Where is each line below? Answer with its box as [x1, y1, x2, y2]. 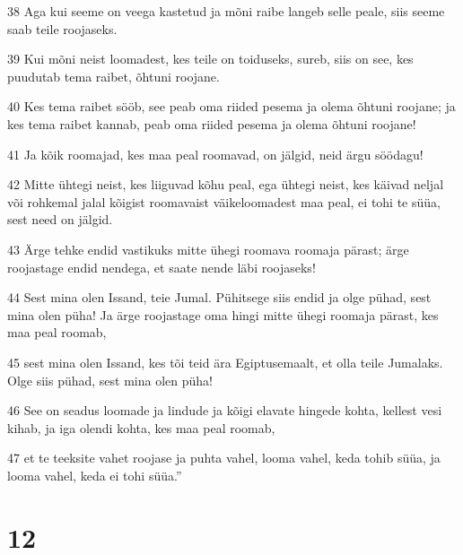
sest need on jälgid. [7, 210, 113, 229]
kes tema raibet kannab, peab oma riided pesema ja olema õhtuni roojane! [7, 114, 416, 133]
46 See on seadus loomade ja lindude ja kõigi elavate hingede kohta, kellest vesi [7, 401, 442, 420]
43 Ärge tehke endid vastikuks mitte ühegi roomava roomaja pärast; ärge [7, 239, 409, 258]
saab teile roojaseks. [7, 19, 118, 38]
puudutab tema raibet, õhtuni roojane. [7, 66, 220, 85]
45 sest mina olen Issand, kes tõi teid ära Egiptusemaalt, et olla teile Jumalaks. [7, 352, 443, 371]
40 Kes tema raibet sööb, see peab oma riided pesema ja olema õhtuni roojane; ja [7, 97, 456, 116]
